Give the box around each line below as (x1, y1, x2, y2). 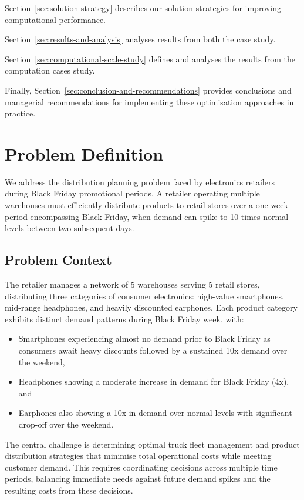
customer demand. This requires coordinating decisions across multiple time (5, 461, 278, 473)
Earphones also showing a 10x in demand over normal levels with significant (18, 406, 292, 419)
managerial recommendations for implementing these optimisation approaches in (5, 95, 294, 108)
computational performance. (5, 13, 106, 25)
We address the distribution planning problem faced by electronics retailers (5, 175, 275, 188)
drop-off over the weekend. (18, 418, 114, 430)
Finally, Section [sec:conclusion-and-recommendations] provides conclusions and (5, 84, 292, 96)
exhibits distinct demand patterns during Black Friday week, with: (5, 312, 244, 325)
